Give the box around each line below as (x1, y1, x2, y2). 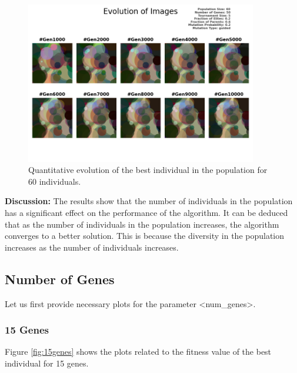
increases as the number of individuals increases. (5, 241, 179, 253)
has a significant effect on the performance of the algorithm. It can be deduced (5, 207, 288, 219)
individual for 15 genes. (5, 357, 89, 369)
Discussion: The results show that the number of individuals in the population (5, 195, 293, 207)
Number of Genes (5, 269, 115, 288)
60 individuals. (28, 175, 81, 187)
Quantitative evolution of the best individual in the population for (28, 164, 268, 176)
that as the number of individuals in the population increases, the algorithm (5, 218, 279, 230)
